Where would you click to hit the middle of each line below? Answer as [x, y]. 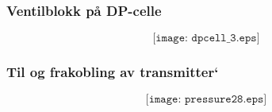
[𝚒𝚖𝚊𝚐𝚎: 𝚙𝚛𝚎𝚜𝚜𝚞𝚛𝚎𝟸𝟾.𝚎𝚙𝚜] [206, 100]
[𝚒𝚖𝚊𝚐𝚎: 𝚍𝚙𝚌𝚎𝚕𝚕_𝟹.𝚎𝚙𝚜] [206, 39]
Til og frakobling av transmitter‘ [113, 72]
